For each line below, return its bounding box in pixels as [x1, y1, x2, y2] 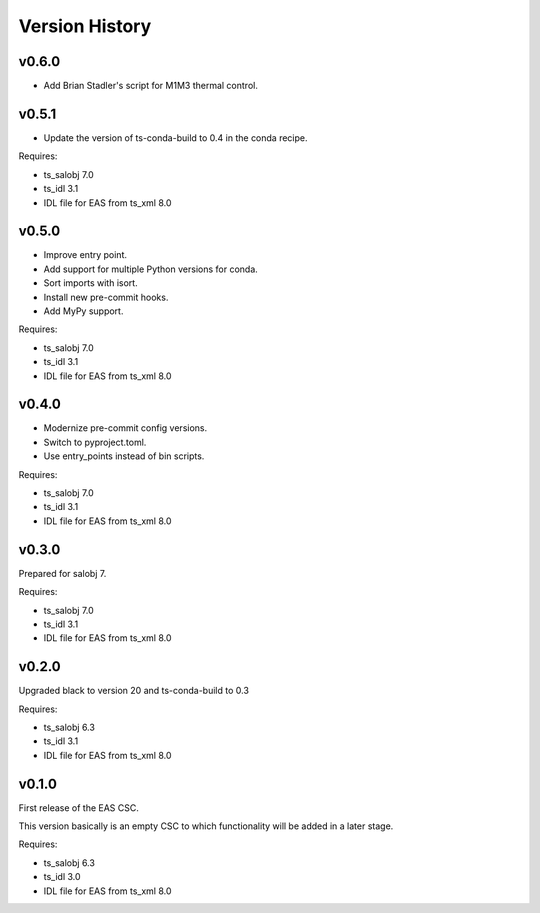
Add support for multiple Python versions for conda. [43, 263, 259, 275]
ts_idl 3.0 [43, 871, 81, 883]
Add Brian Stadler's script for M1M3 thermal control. [43, 80, 259, 92]
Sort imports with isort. [43, 277, 139, 289]
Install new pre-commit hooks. [43, 291, 169, 303]
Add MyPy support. [43, 305, 124, 317]
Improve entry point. [43, 249, 127, 261]
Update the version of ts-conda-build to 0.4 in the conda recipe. [43, 131, 309, 144]
